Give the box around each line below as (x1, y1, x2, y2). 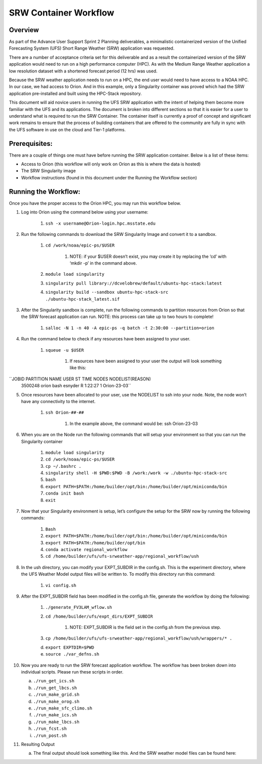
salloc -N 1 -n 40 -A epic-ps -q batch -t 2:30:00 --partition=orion (45, 325, 214, 331)
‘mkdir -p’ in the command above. (69, 260, 137, 266)
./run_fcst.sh (33, 726, 67, 731)
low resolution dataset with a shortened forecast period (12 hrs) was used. (9, 68, 158, 74)
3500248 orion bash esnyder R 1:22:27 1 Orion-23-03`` (21, 383, 131, 389)
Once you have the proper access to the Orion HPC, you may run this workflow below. (9, 200, 181, 206)
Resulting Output (21, 741, 55, 747)
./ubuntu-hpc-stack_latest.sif (45, 296, 120, 302)
